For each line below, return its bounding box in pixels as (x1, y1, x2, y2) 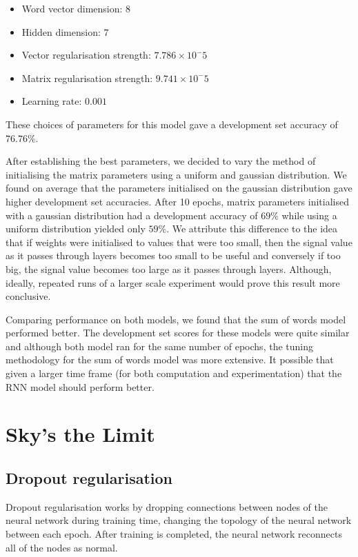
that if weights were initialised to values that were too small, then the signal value (6, 234, 352, 249)
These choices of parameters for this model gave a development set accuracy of (6, 117, 338, 131)
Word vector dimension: (21, 1, 123, 15)
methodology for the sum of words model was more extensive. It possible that (6, 352, 334, 367)
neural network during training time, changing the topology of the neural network (6, 513, 352, 527)
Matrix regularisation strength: (21, 70, 153, 85)
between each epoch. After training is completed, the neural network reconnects (6, 527, 342, 541)
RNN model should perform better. (6, 379, 155, 394)
